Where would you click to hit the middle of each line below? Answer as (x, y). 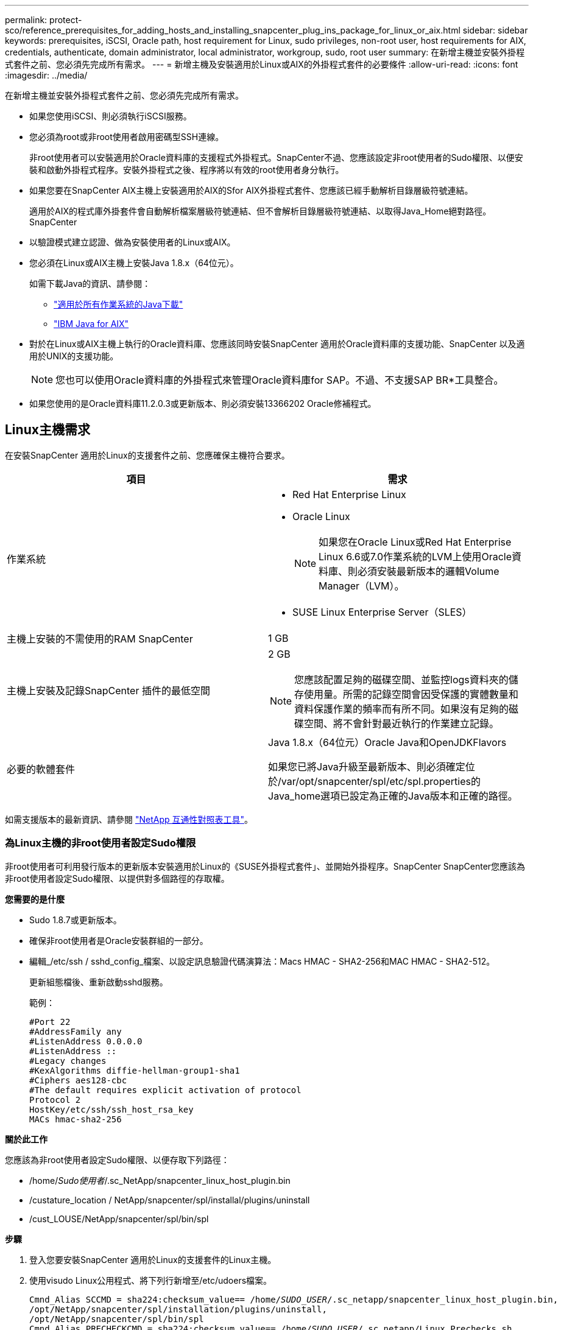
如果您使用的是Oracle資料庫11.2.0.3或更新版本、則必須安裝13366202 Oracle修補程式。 (203, 403)
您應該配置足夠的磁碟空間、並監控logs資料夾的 (401, 679)
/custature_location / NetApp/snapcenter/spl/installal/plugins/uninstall (170, 1200)
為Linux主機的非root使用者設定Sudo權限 (101, 843)
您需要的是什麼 (35, 899)
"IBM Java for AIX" (91, 324)
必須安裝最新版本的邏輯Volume (429, 571)
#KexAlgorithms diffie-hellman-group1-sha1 (135, 1070)
